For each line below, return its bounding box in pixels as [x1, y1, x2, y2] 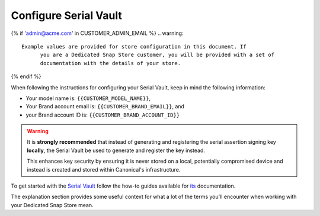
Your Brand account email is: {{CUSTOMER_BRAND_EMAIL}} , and [25, 103, 185, 110]
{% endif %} [11, 73, 41, 80]
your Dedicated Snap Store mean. [11, 201, 94, 208]
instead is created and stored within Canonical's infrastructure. [27, 166, 181, 173]
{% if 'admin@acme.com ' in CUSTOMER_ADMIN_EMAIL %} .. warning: [11, 30, 184, 37]
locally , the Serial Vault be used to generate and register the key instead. [27, 147, 206, 154]
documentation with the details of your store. [40, 60, 181, 66]
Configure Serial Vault [11, 9, 123, 22]
